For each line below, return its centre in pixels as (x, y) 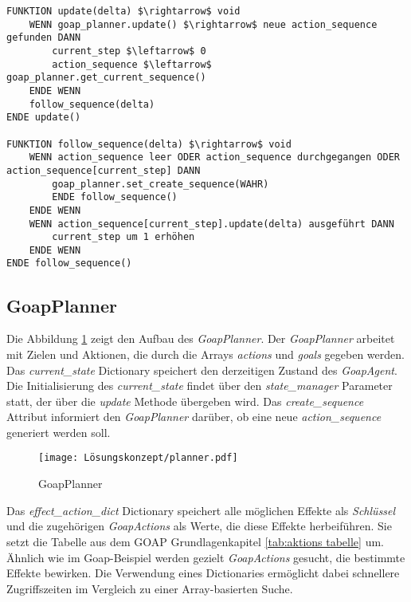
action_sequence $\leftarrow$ (132, 64)
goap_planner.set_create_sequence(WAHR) (160, 184)
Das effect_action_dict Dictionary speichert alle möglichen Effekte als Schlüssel (201, 510)
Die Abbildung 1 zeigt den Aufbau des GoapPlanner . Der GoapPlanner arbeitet (201, 338)
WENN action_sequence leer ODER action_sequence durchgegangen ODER (214, 157)
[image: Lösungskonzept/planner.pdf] (138, 458)
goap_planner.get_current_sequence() (106, 78)
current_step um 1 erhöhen (123, 237)
